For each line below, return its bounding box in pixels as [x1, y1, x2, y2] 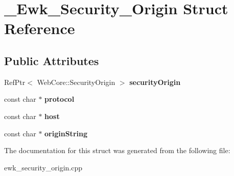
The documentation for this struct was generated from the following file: [4, 145, 230, 156]
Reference [4, 18, 75, 39]
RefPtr [4, 76, 26, 87]
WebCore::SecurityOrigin [37, 76, 115, 87]
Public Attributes [4, 52, 99, 68]
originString [44, 128, 87, 138]
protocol [44, 94, 75, 104]
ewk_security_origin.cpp [4, 162, 83, 172]
